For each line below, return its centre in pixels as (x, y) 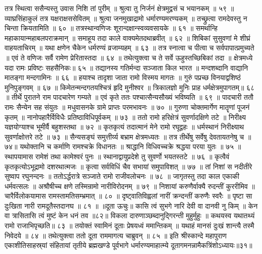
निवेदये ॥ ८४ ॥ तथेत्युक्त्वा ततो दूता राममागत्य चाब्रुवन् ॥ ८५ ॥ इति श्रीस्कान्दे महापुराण (116, 235)
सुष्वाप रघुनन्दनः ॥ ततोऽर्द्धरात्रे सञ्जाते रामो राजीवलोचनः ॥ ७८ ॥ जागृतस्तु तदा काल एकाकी (122, 176)
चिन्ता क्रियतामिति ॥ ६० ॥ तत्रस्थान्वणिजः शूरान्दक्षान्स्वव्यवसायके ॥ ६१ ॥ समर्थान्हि (111, 28)
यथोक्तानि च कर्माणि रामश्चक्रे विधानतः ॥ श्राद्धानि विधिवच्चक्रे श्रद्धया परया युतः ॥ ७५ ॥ (130, 146)
